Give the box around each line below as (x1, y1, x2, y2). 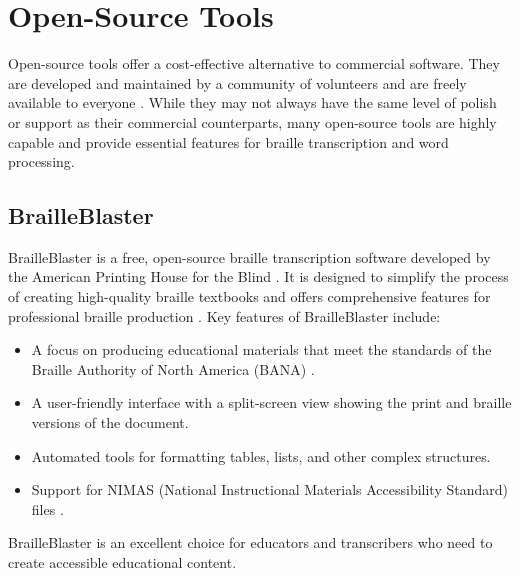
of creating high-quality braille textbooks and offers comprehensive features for (8, 286, 491, 307)
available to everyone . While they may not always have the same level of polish (8, 92, 497, 113)
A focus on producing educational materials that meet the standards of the (31, 339, 492, 360)
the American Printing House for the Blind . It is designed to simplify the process (8, 266, 509, 287)
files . (31, 498, 64, 519)
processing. (8, 151, 75, 172)
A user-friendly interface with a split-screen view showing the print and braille (31, 392, 512, 413)
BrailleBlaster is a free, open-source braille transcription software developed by (8, 246, 491, 267)
